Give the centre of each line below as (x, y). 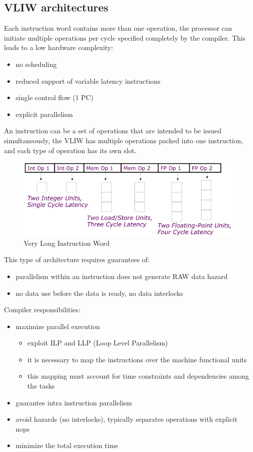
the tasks (41, 386)
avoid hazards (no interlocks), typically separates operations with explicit (126, 419)
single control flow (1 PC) (55, 97)
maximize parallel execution (58, 326)
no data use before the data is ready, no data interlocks (99, 293)
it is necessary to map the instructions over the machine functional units (137, 359)
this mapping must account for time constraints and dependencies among (138, 376)
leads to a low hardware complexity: (59, 47)
